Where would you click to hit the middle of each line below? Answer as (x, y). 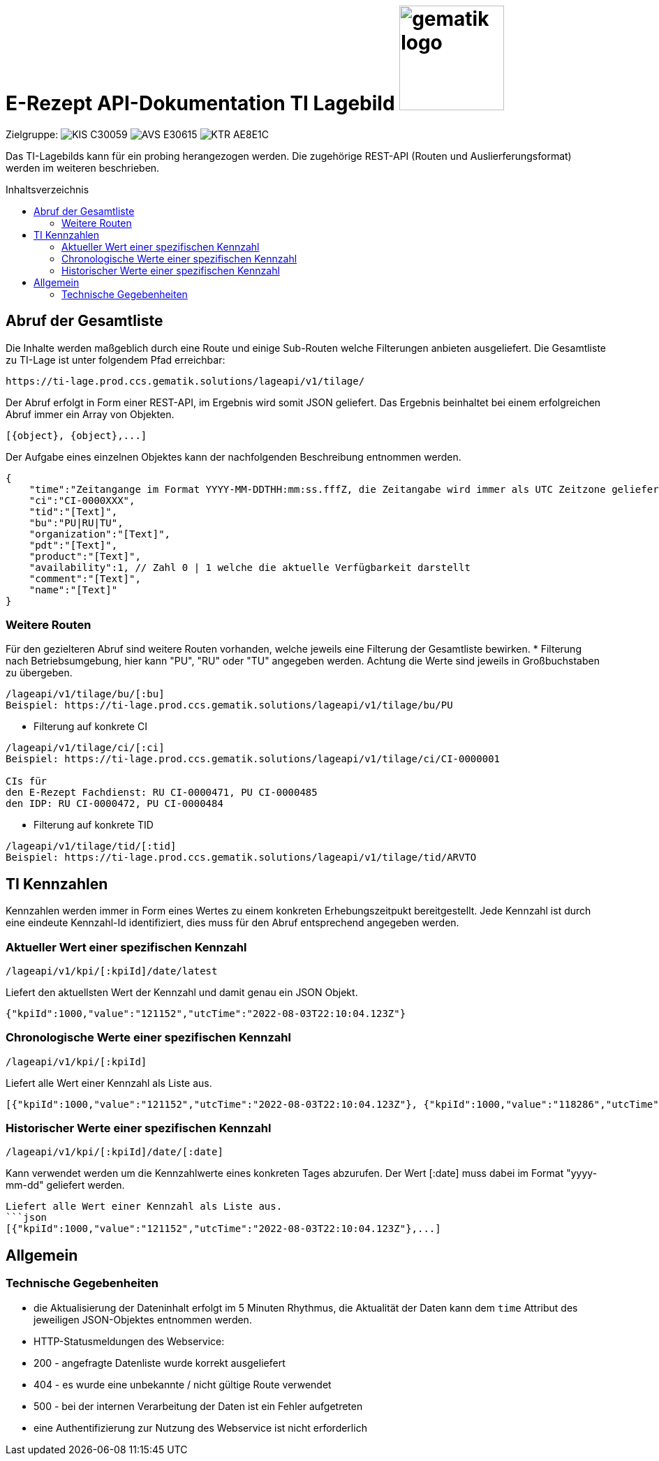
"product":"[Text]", (85, 556)
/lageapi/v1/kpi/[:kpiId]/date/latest (112, 971)
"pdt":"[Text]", (73, 545)
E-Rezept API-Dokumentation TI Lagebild (200, 103)
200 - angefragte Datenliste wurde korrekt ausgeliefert (160, 1363)
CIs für (27, 781)
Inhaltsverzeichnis (47, 189)
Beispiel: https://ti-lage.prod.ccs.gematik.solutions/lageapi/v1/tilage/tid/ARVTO (241, 858)
